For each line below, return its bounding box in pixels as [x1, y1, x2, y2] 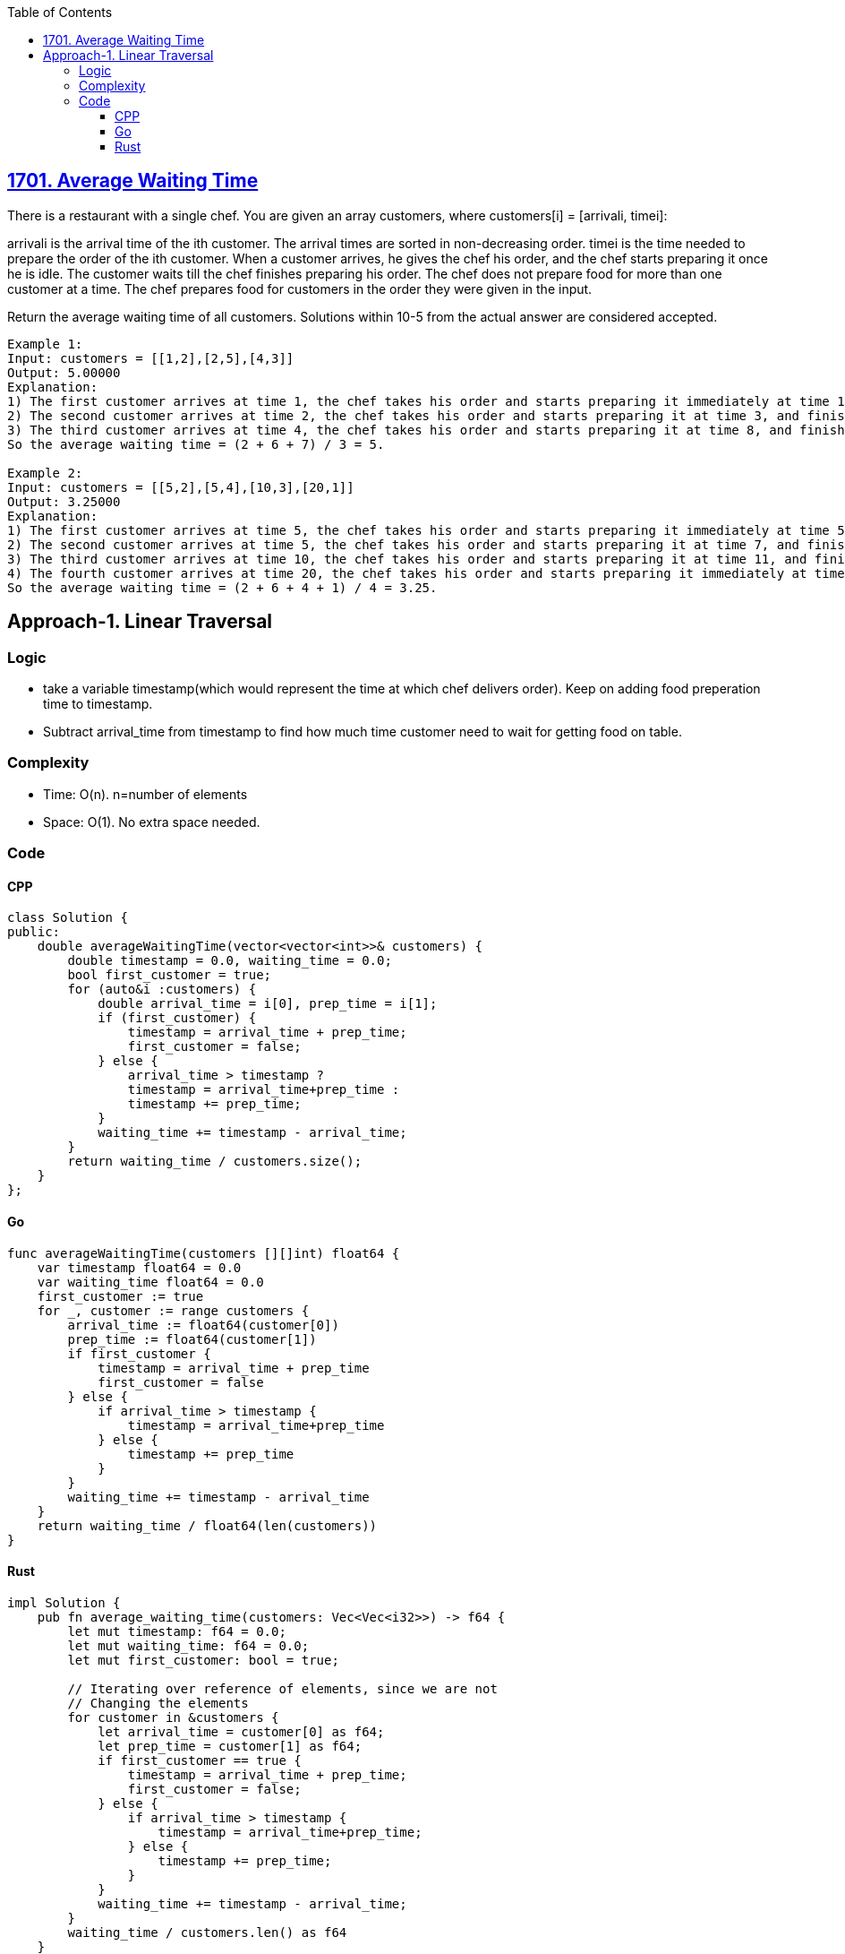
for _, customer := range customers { [37, 1303, 310, 1318]
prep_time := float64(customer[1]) [67, 1331, 317, 1347]
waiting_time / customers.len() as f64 [67, 1924, 347, 1940]
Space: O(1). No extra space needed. [43, 813, 260, 830]
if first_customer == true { [98, 1752, 302, 1768]
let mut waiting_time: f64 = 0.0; [67, 1638, 310, 1653]
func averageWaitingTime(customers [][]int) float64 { [7, 1245, 400, 1261]
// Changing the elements [67, 1695, 249, 1710]
